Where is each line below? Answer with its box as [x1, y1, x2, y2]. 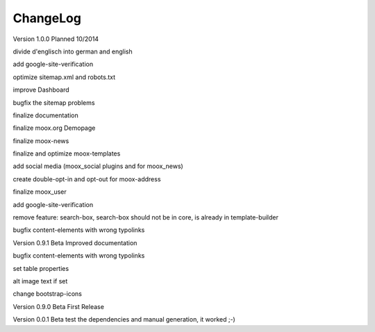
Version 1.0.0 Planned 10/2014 [12, 35, 99, 43]
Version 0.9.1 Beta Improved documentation [12, 238, 137, 247]
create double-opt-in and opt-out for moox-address [12, 174, 161, 183]
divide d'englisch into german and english [12, 47, 133, 56]
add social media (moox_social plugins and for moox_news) [12, 162, 183, 170]
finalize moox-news [12, 136, 69, 145]
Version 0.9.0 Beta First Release [12, 302, 104, 310]
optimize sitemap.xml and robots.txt [12, 73, 116, 81]
